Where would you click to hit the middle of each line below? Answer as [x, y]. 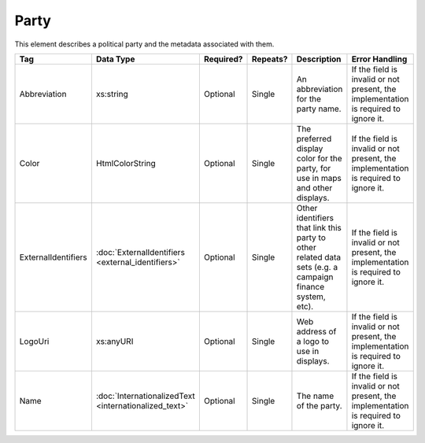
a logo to [313, 341]
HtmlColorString [126, 163]
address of [316, 331]
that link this [319, 227]
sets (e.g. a [317, 267]
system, [311, 297]
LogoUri [34, 341]
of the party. [319, 405]
